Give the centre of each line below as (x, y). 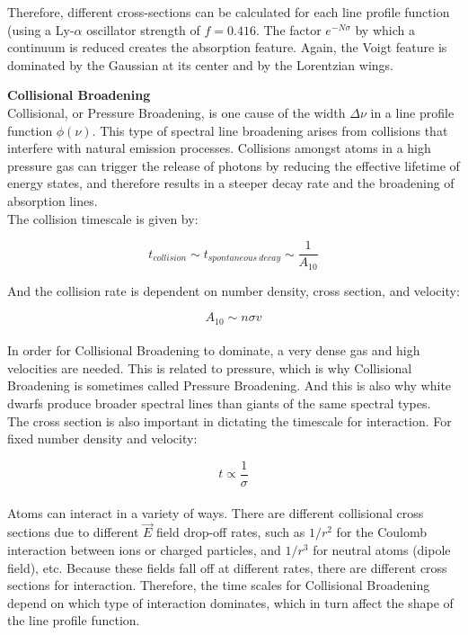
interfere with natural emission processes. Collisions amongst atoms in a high (219, 148)
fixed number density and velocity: (102, 438)
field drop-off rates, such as (231, 532)
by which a (385, 29)
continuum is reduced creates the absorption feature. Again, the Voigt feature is (227, 47)
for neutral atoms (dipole (382, 549)
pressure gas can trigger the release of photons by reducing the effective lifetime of (234, 165)
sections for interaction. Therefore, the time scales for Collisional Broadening (219, 585)
